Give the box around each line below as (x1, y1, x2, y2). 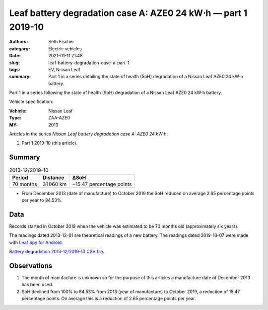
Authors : (9, 39, 28, 45)
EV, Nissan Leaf (48, 66, 80, 72)
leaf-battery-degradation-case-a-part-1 (48, 60, 130, 66)
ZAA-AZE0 (48, 115, 70, 121)
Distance (42, 174, 65, 181)
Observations (9, 261, 53, 270)
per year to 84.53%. (21, 197, 63, 204)
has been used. (21, 282, 54, 288)
